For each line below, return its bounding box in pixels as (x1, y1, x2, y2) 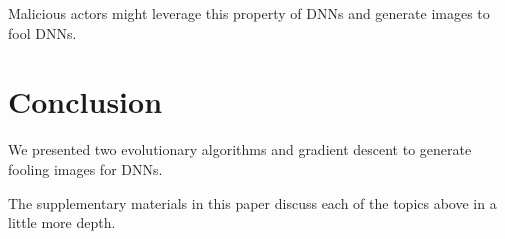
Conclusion (8, 81, 163, 122)
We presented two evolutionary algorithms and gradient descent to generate (8, 139, 472, 160)
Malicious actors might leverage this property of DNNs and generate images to (8, 3, 490, 23)
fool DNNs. (8, 22, 77, 43)
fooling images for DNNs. (8, 158, 163, 179)
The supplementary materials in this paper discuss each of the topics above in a (8, 192, 497, 213)
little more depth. (8, 212, 116, 233)
